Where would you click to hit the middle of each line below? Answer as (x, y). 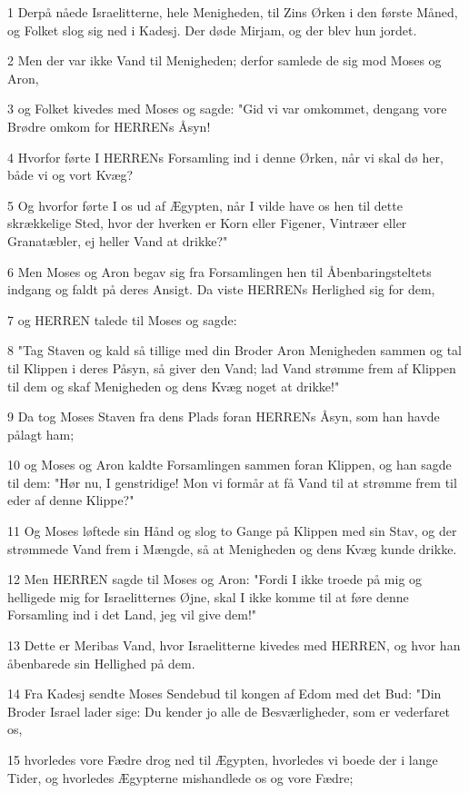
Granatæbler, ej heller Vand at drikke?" (118, 240)
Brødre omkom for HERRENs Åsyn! (109, 126)
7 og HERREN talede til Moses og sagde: (122, 319)
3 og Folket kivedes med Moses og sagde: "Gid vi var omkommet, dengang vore (227, 109)
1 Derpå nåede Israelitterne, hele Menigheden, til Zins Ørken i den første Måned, (233, 12)
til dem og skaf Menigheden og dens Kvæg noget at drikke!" (174, 386)
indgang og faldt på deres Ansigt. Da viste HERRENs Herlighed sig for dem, (221, 289)
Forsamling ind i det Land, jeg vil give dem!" (132, 615)
